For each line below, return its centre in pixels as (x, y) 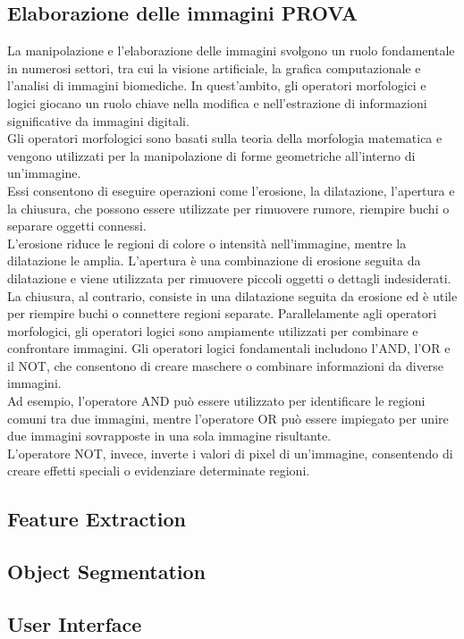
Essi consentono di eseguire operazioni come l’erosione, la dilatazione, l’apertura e (231, 190)
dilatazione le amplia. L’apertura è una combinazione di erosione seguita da (214, 261)
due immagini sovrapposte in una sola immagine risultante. (169, 436)
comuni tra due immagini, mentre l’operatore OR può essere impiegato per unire (228, 418)
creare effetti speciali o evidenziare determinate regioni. (159, 471)
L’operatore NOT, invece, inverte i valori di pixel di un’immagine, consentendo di (230, 453)
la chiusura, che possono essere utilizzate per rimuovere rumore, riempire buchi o (228, 208)
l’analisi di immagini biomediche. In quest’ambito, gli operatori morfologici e (217, 85)
